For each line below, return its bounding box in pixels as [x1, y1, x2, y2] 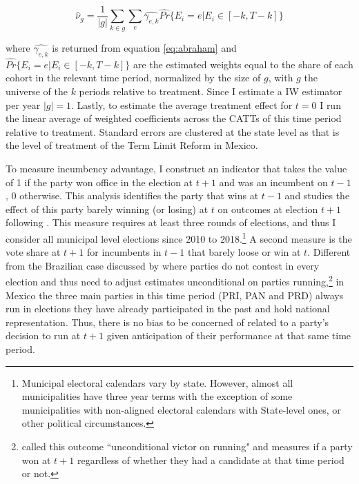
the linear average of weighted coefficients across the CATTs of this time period [6, 111, 342, 125]
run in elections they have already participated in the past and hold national [6, 301, 330, 316]
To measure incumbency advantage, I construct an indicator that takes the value [6, 161, 347, 175]
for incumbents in [86, 245, 162, 259]
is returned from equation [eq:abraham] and [52, 40, 237, 54]
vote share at [6, 245, 61, 259]
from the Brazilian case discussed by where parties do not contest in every [6, 258, 320, 272]
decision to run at [6, 328, 81, 343]
